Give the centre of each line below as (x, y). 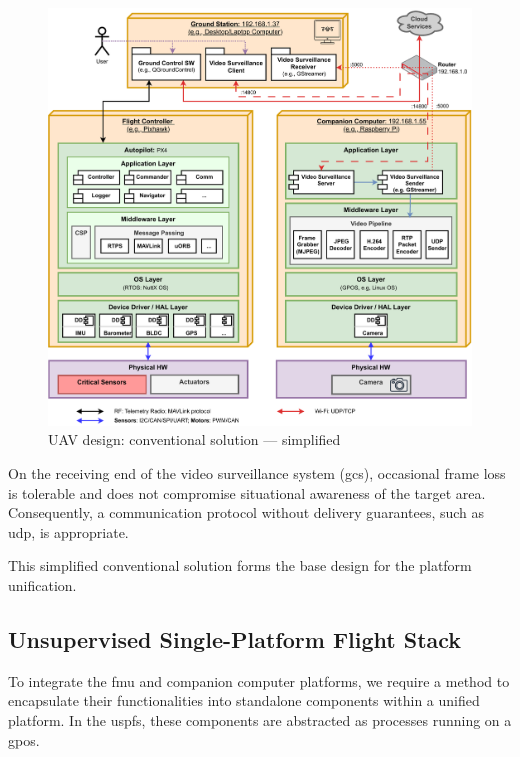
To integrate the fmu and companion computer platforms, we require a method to (259, 680)
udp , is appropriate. (68, 531)
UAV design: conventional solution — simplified (194, 439)
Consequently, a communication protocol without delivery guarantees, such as (246, 512)
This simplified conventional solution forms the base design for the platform (240, 565)
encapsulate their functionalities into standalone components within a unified (244, 700)
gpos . (24, 739)
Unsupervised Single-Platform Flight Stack (235, 638)
